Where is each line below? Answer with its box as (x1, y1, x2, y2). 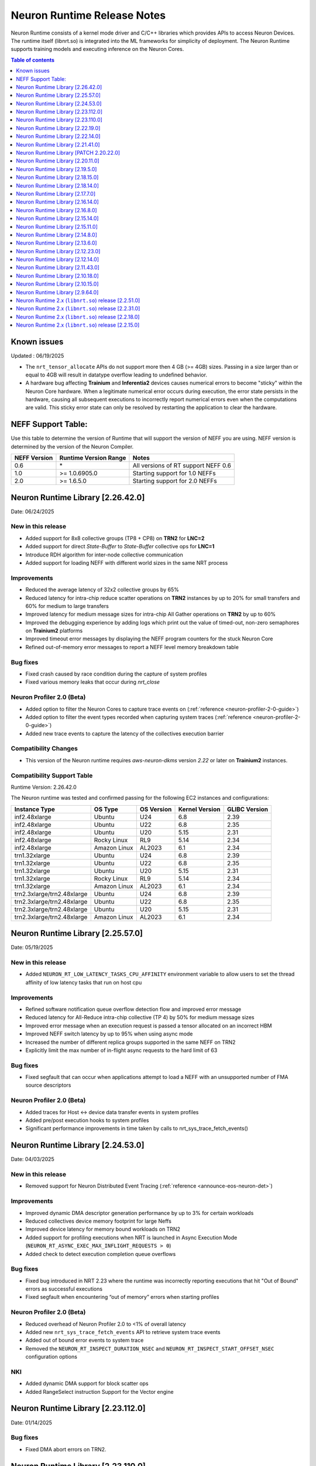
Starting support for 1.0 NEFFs (132, 469, 216, 477)
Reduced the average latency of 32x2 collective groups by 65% (25, 586, 180, 593)
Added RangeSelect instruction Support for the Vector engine (25, 1388, 174, 1395)
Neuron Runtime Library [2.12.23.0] (16, 247, 101, 254)
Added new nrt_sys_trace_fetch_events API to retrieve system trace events (25, 1328, 221, 1335)
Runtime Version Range (59, 454, 126, 462)
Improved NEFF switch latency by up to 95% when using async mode (25, 1030, 193, 1037)
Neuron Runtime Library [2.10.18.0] (16, 272, 99, 279)
